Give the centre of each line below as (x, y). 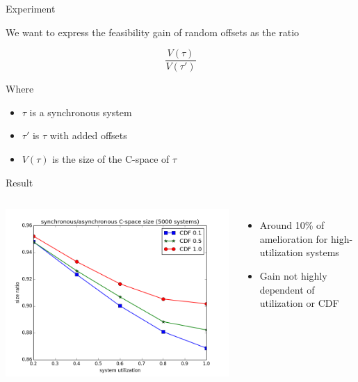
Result (19, 182)
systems (323, 252)
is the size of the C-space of (111, 159)
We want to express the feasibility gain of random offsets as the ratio (153, 32)
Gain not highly (293, 276)
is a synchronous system (81, 112)
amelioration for (294, 238)
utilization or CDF (299, 303)
